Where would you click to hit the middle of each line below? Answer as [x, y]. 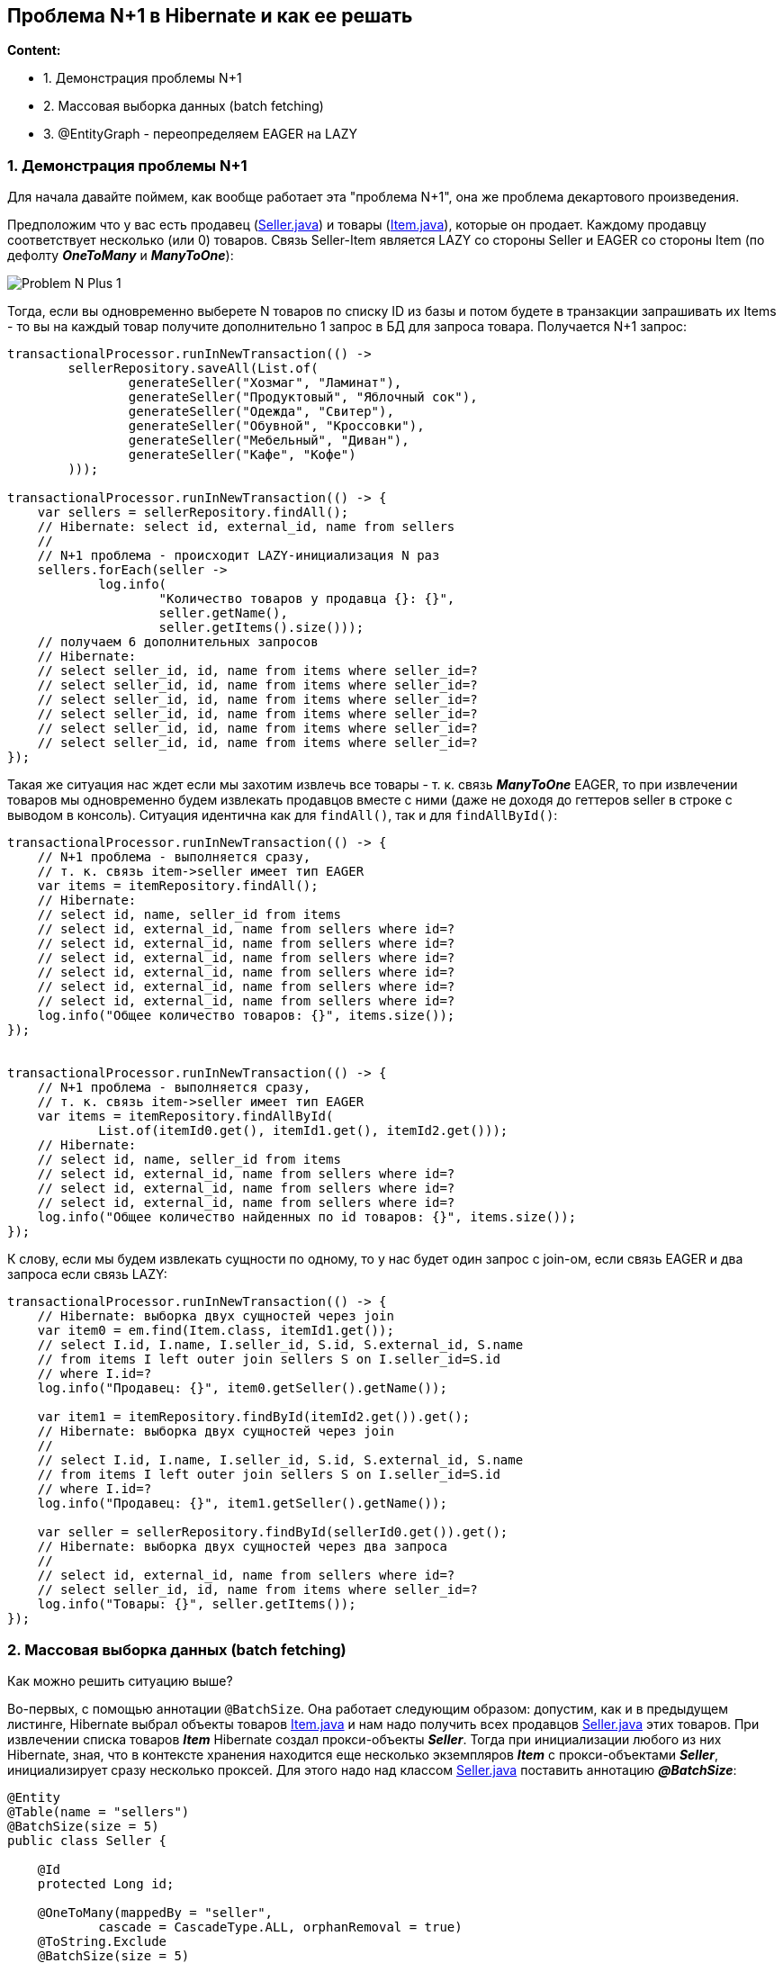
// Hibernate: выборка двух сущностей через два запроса [242, 1547]
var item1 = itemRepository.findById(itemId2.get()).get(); [254, 1417]
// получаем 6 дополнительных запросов [178, 642]
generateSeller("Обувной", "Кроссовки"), [276, 426]
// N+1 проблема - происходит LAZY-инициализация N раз [238, 556]
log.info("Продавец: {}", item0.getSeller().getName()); [242, 1388]
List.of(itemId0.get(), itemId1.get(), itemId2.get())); [303, 1131]
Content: [34, 50]
